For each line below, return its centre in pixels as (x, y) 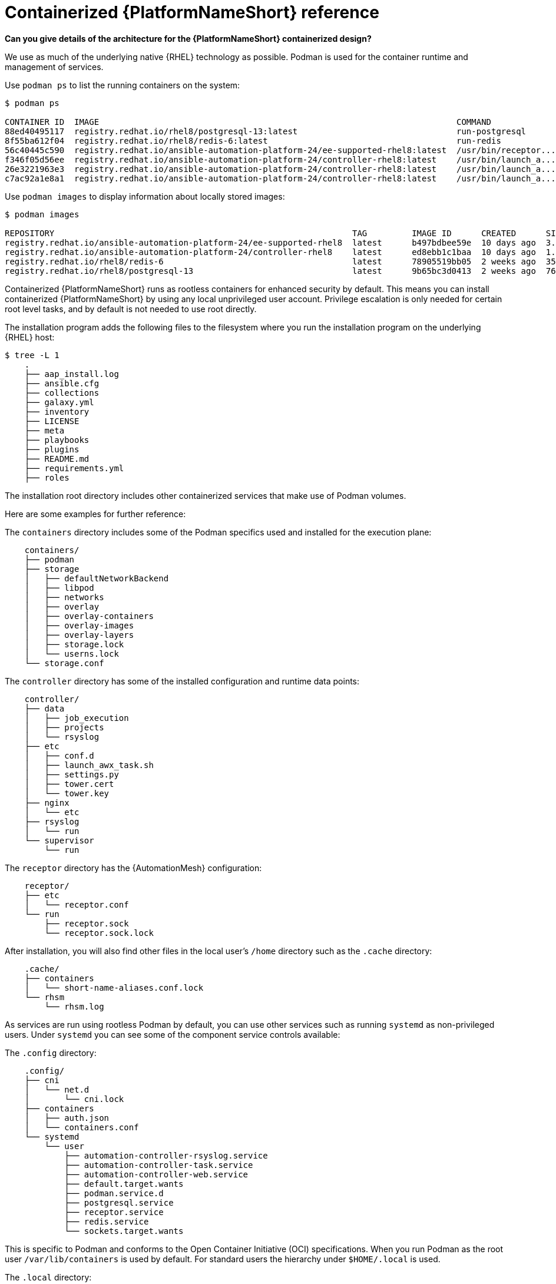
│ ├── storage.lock (74, 644)
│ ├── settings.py (72, 774)
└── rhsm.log (74, 1006)
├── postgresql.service (119, 1202)
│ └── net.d (57, 1089)
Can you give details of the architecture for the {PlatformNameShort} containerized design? (188, 38)
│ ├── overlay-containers (89, 616)
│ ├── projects (64, 727)
